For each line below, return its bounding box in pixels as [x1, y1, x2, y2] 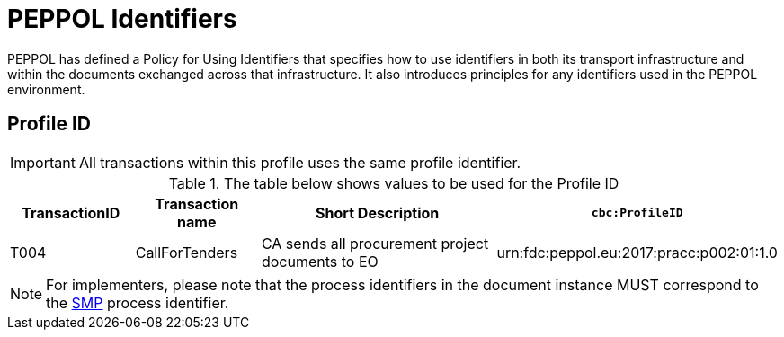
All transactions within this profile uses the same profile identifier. [78, 153, 521, 172]
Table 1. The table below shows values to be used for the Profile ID [168, 173, 619, 192]
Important [10, 153, 76, 172]
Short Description [316, 203, 440, 222]
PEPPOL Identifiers [7, 4, 237, 34]
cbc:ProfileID [591, 206, 683, 220]
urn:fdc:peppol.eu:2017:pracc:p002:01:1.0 [496, 243, 778, 262]
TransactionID [22, 203, 120, 222]
